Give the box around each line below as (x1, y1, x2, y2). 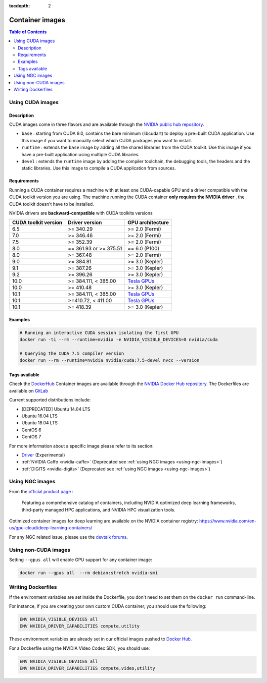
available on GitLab (9, 388, 48, 394)
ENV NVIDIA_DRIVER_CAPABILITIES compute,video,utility (19, 666, 155, 671)
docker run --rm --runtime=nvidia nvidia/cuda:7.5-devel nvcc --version (19, 357, 200, 363)
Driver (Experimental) (21, 452, 65, 458)
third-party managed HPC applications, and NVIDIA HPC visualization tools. (21, 507, 176, 512)
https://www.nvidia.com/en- (199, 518, 257, 524)
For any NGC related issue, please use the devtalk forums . (9, 534, 128, 540)
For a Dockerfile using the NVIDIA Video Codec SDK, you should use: (9, 645, 150, 651)
